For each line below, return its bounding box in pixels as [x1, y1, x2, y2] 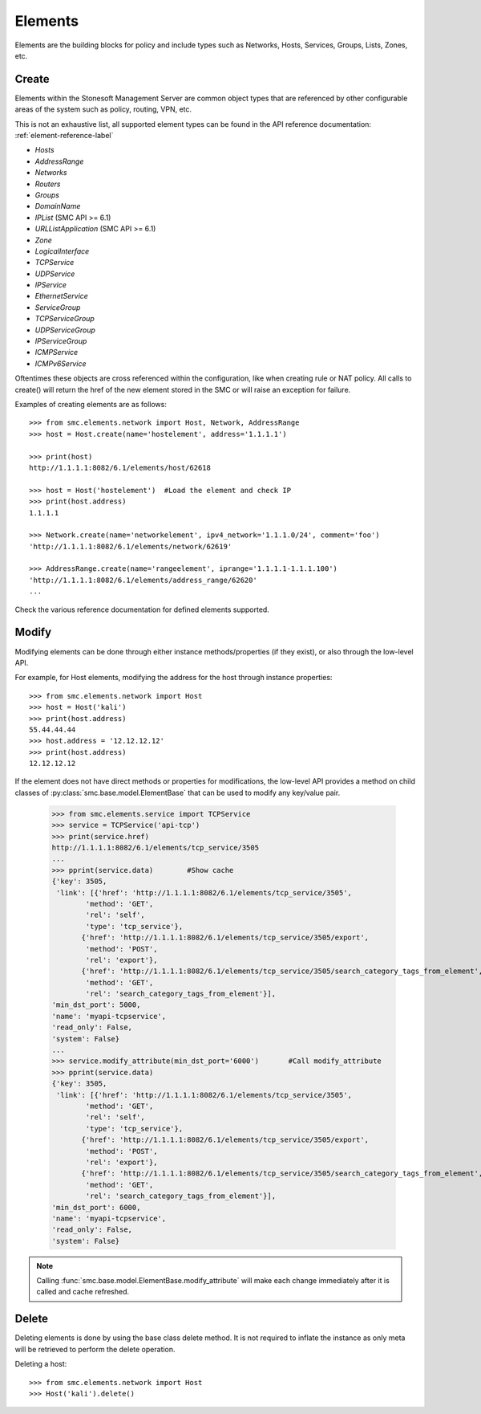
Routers [34, 179, 61, 189]
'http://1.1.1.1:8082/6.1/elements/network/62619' [29, 542, 232, 551]
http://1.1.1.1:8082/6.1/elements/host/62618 [29, 463, 212, 472]
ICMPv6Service [34, 358, 87, 369]
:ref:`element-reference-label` [14, 131, 114, 141]
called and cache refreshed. [36, 1287, 130, 1297]
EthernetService [34, 291, 88, 301]
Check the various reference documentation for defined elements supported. [14, 605, 270, 614]
